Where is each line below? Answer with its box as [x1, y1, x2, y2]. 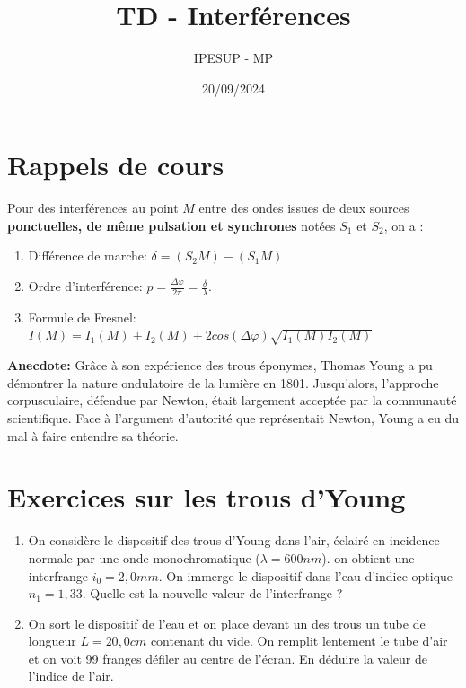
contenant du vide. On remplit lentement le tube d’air [150, 631, 448, 650]
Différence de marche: [28, 246, 147, 265]
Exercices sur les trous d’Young [7, 479, 406, 516]
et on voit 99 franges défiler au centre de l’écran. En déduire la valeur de [28, 648, 428, 667]
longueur [28, 631, 76, 650]
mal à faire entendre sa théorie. [7, 426, 179, 445]
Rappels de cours [7, 146, 224, 183]
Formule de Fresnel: [28, 307, 136, 326]
